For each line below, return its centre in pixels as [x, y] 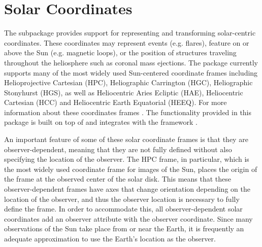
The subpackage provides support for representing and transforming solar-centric [130, 33]
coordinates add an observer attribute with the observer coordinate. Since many [128, 218]
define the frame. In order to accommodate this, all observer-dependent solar [123, 209]
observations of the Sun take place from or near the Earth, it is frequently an [124, 228]
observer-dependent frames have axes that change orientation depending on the [127, 189]
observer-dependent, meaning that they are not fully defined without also [118, 149]
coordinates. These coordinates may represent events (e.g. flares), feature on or [127, 42]
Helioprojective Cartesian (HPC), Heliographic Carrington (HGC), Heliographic [128, 82]
